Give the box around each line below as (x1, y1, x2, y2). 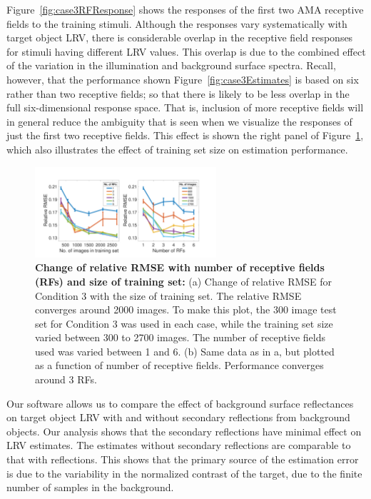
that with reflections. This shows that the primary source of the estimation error (6, 452, 359, 467)
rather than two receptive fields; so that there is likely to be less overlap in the (6, 86, 350, 101)
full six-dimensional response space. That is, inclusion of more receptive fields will (6, 100, 364, 115)
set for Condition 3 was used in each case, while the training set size (35, 316, 333, 331)
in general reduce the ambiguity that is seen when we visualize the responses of (6, 114, 352, 128)
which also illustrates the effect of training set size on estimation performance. (6, 141, 348, 156)
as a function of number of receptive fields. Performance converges (35, 358, 324, 373)
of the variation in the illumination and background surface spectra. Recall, (6, 58, 336, 73)
